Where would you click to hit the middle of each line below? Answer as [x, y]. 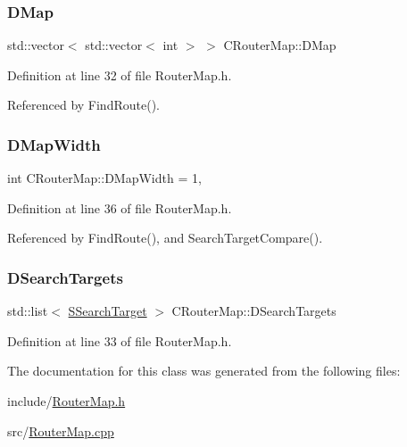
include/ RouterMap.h [66, 401]
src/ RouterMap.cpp [61, 430]
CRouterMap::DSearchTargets [254, 311]
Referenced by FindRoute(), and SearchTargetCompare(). [165, 238]
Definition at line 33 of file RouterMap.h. [120, 340]
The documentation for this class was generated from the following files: [204, 371]
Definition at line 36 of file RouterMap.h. [120, 207]
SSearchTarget [108, 311]
